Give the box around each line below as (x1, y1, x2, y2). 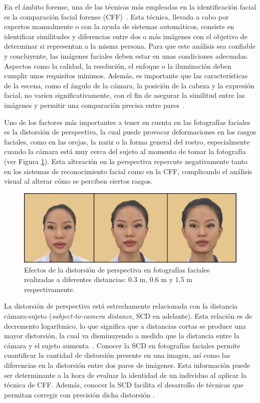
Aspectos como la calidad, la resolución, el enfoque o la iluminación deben (4, 60, 231, 71)
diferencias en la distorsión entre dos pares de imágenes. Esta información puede (4, 359, 250, 370)
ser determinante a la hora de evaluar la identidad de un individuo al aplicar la (4, 369, 247, 380)
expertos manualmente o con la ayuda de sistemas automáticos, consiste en (4, 21, 234, 32)
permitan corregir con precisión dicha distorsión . (4, 389, 155, 399)
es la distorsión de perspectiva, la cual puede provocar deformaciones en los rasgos (4, 126, 256, 137)
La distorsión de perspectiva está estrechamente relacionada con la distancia (4, 301, 238, 311)
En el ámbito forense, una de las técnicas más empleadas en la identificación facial (4, 2, 256, 12)
